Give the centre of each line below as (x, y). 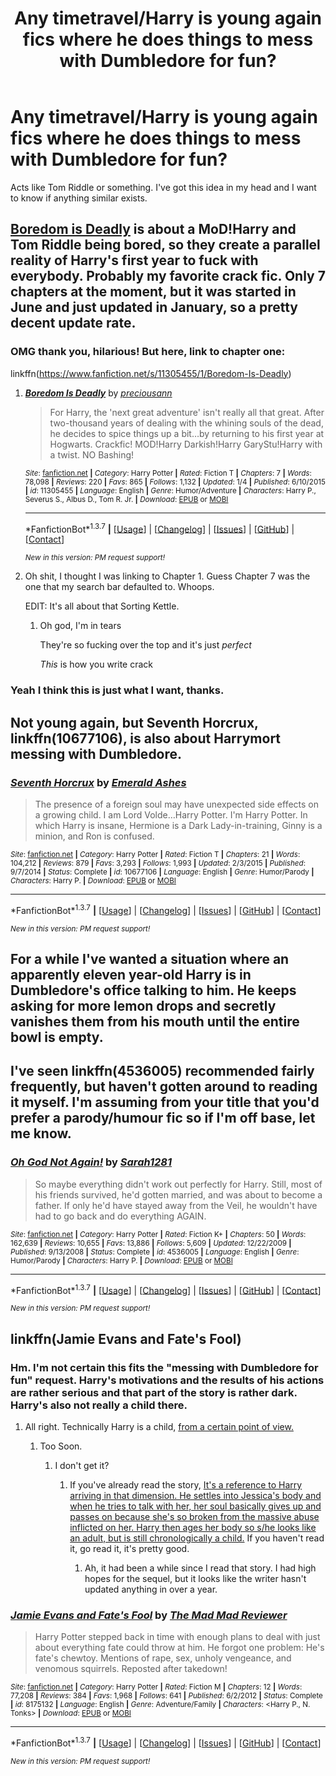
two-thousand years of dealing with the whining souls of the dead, (186, 423)
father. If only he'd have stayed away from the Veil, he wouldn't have (176, 1205)
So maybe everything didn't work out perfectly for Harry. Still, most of (178, 1184)
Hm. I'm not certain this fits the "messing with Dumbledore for (164, 1367)
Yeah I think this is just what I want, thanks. (117, 690)
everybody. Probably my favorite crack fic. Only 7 (168, 276)
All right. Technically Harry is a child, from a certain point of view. (159, 1426)
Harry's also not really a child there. (99, 1405)
